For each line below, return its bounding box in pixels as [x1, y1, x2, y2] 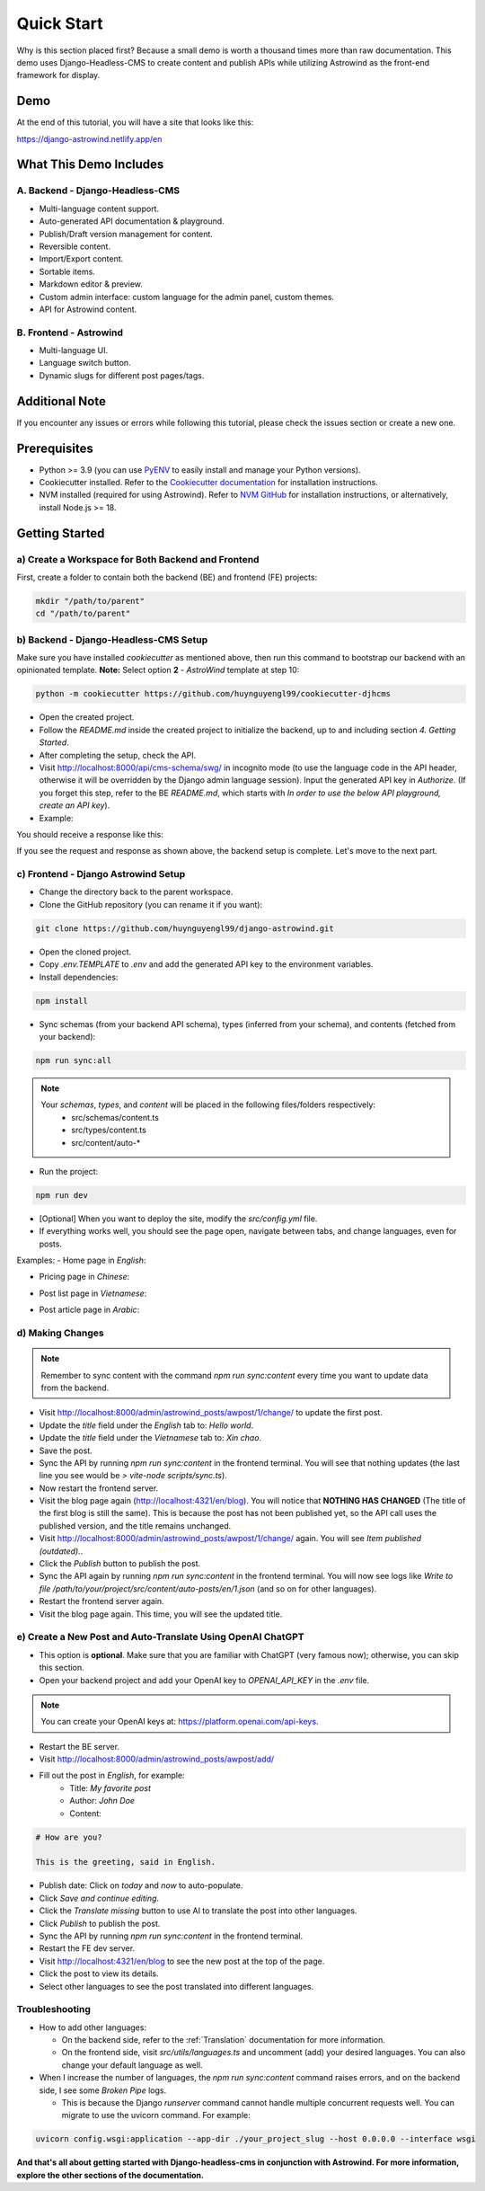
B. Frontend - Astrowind [16, 326, 123, 339]
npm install [35, 996, 89, 1006]
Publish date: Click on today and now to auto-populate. [39, 1880, 243, 1891]
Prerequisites [16, 440, 93, 456]
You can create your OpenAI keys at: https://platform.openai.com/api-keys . [40, 1716, 319, 1727]
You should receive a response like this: [16, 829, 163, 839]
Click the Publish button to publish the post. [39, 1558, 201, 1569]
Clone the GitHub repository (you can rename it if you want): [39, 899, 263, 909]
